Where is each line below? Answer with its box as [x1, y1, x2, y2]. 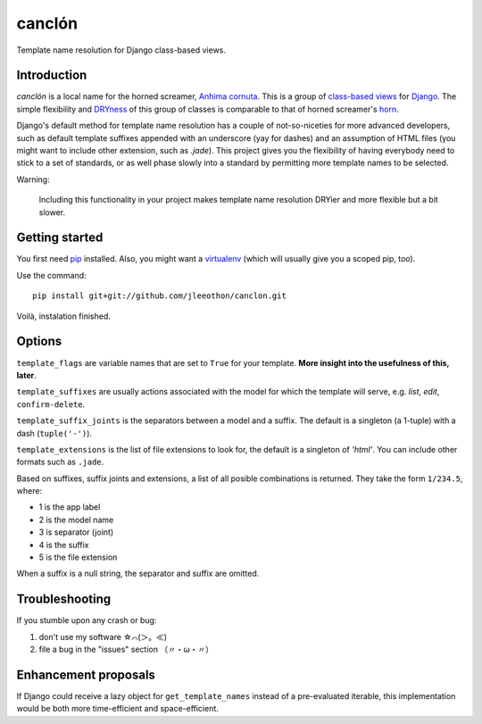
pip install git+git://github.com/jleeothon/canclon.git [32, 291, 287, 301]
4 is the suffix [38, 539, 89, 550]
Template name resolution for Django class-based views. [16, 45, 227, 55]
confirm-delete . [16, 398, 86, 410]
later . [16, 370, 37, 380]
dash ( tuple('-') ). [16, 428, 93, 438]
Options [16, 334, 62, 349]
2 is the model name [38, 514, 114, 525]
